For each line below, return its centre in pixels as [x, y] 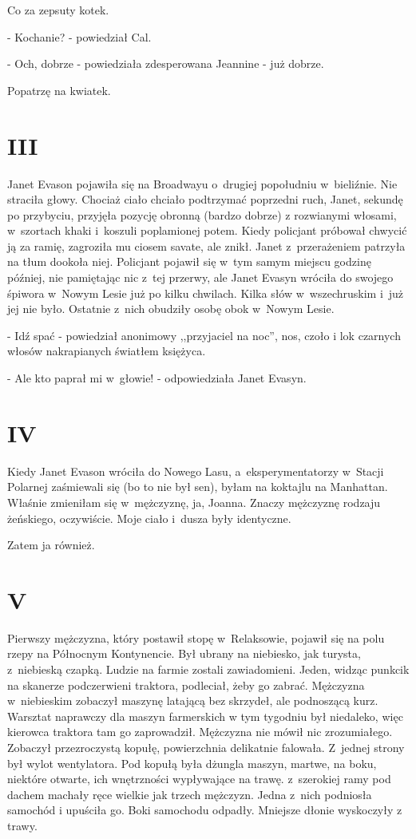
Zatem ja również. [51, 545]
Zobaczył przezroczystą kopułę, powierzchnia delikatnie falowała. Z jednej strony [206, 747]
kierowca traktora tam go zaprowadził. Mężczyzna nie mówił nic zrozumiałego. [200, 732]
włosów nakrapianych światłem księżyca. [107, 351]
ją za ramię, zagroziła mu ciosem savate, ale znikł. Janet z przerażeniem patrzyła [206, 245]
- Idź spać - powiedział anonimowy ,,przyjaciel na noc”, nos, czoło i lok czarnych [204, 335]
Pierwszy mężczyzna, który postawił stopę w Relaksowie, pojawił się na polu [196, 637]
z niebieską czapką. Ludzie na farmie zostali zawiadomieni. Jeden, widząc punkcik [208, 669]
